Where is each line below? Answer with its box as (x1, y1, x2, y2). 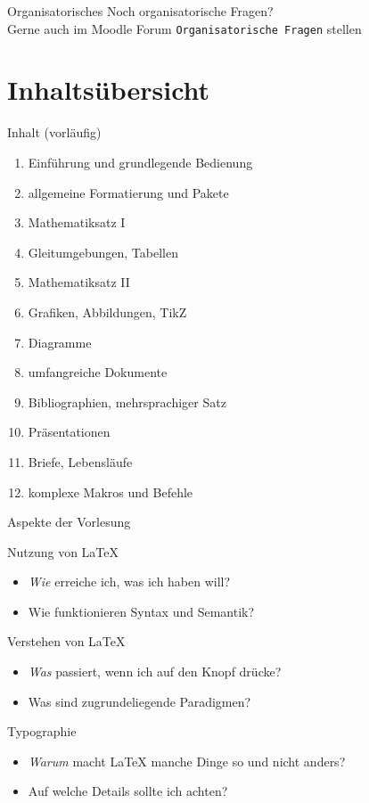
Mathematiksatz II (28, 273, 130, 291)
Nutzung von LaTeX (7, 542, 119, 561)
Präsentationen (28, 422, 111, 441)
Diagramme (28, 332, 92, 351)
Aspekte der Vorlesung (7, 512, 131, 531)
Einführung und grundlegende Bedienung (28, 152, 253, 171)
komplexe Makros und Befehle (28, 482, 193, 501)
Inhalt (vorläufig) (7, 123, 102, 142)
